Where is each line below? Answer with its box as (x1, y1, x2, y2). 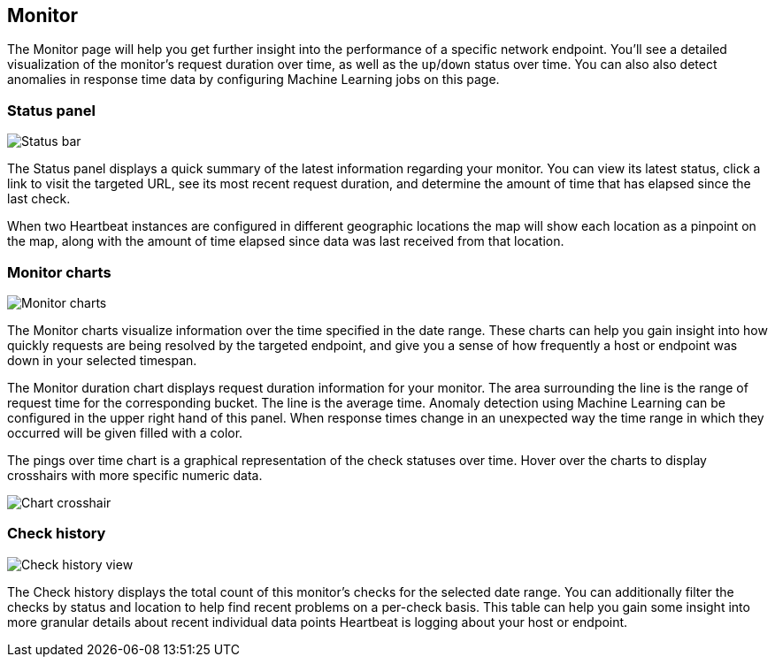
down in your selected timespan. (7, 352, 197, 368)
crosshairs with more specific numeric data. (7, 467, 263, 483)
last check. (7, 191, 71, 207)
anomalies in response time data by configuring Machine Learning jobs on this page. (7, 72, 500, 88)
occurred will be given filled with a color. (7, 424, 243, 440)
